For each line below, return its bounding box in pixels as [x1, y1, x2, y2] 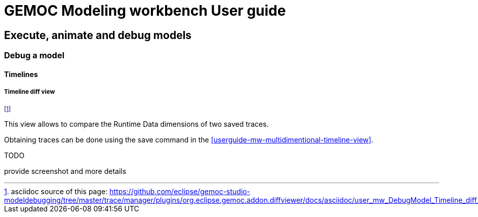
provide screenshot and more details [4, 166, 127, 175]
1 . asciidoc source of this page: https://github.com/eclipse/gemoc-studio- [4, 187, 251, 196]
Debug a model [4, 50, 65, 61]
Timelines [4, 69, 38, 79]
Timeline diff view [4, 88, 55, 96]
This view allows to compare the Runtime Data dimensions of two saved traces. [4, 119, 269, 128]
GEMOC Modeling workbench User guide [4, 2, 286, 19]
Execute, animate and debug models [4, 28, 192, 42]
